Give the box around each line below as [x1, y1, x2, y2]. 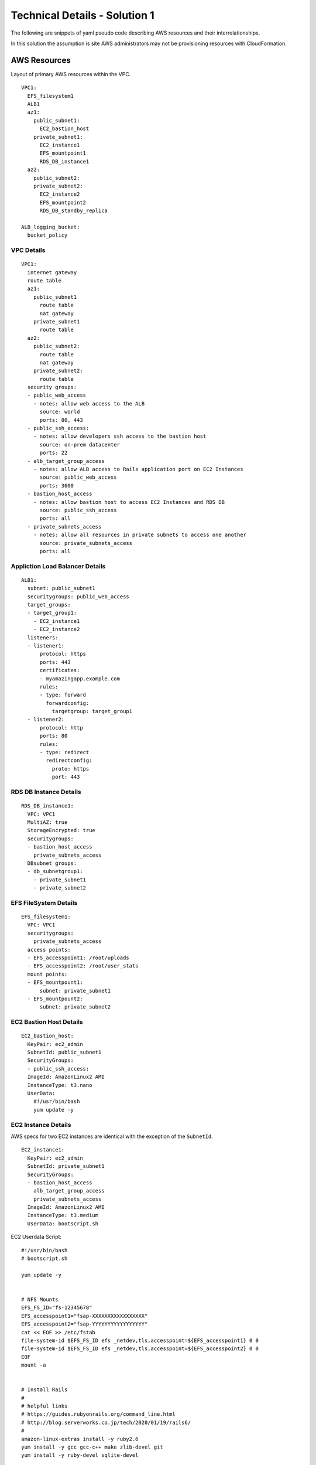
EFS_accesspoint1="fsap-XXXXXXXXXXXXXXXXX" [21, 1313, 148, 1319]
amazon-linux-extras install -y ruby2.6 [21, 1436, 139, 1442]
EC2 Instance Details [11, 1120, 71, 1129]
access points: [27, 946, 71, 953]
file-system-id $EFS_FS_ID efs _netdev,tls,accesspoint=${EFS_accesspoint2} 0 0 [21, 1345, 259, 1352]
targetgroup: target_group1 [51, 708, 133, 715]
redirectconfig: [46, 757, 92, 764]
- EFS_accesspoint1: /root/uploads [27, 954, 130, 961]
